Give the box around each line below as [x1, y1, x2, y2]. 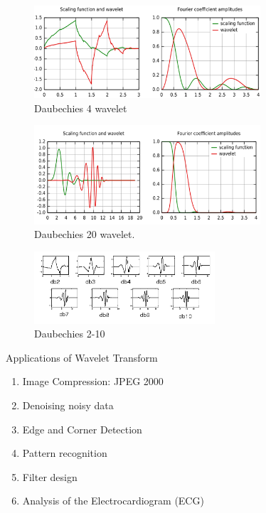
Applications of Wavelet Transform [6, 350, 158, 364]
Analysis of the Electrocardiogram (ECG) [22, 493, 204, 508]
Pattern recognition [22, 445, 107, 460]
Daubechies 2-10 [34, 326, 105, 341]
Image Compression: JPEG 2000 [22, 374, 164, 389]
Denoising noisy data [22, 398, 114, 413]
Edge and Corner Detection [22, 421, 142, 436]
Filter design [22, 469, 78, 484]
